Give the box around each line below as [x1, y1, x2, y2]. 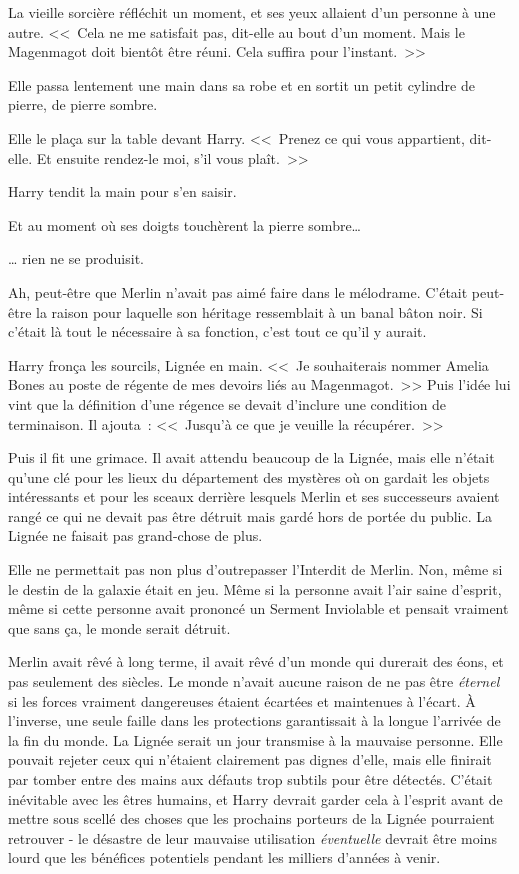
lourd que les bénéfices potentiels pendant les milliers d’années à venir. [8, 847, 441, 868]
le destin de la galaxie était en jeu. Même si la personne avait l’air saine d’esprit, [8, 578, 502, 599]
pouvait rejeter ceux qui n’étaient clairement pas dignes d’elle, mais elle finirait [8, 749, 492, 770]
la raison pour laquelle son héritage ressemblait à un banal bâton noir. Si [36, 301, 483, 322]
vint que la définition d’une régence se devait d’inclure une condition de [8, 393, 447, 414]
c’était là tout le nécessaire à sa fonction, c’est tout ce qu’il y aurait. [8, 321, 427, 342]
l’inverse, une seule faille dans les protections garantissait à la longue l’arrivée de [8, 710, 501, 731]
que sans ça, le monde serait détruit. [8, 617, 231, 638]
